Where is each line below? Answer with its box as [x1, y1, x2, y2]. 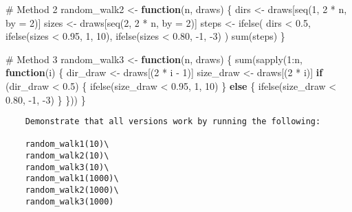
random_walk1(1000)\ [25, 174, 119, 184]
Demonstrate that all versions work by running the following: [25, 117, 321, 127]
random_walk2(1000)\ [25, 185, 119, 196]
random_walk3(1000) [25, 196, 114, 207]
